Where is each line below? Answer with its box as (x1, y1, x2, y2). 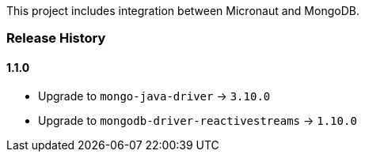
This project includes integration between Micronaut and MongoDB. (6, 4, 359, 17)
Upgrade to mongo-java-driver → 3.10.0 (38, 88, 271, 103)
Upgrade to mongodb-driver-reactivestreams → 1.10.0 (38, 113, 357, 127)
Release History (6, 30, 106, 47)
